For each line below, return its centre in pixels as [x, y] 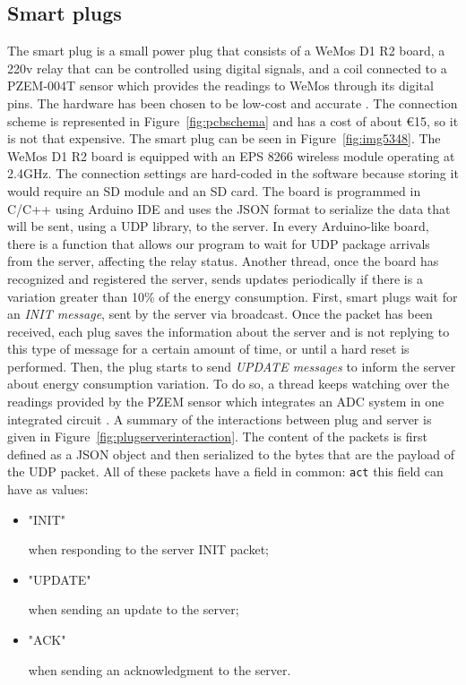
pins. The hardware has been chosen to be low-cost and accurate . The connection [233, 103]
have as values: [48, 489]
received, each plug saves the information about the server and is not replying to [229, 331]
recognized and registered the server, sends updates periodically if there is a [215, 278]
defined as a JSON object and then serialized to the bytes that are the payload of [231, 454]
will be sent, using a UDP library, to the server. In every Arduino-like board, [218, 226]
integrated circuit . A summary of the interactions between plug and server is [220, 419]
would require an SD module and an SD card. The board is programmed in [214, 190]
